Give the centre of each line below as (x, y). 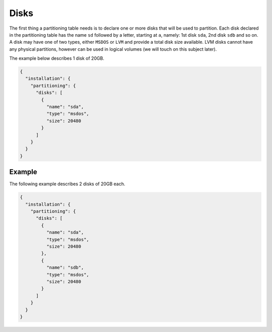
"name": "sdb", (65, 268)
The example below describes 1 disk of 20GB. (57, 58)
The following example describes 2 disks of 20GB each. (67, 184)
